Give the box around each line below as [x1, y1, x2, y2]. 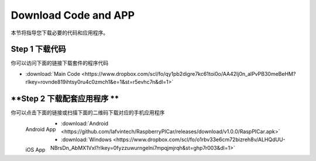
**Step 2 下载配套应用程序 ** [11, 94, 119, 104]
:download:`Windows [60, 136, 112, 143]
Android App [25, 126, 56, 133]
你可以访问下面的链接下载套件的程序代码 [11, 60, 108, 66]
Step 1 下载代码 [11, 44, 66, 54]
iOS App [25, 146, 46, 153]
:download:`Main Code [25, 70, 80, 77]
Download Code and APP [11, 9, 135, 22]
